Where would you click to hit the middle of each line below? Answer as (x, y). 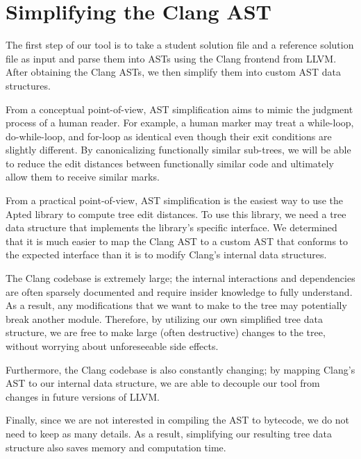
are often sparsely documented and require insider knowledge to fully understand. (179, 291)
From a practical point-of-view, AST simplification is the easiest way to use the (174, 200)
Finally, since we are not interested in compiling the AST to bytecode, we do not (178, 420)
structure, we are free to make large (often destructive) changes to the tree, (166, 332)
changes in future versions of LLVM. (83, 396)
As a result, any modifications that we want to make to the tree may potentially (176, 305)
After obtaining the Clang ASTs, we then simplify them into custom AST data (173, 72)
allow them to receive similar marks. (83, 177)
